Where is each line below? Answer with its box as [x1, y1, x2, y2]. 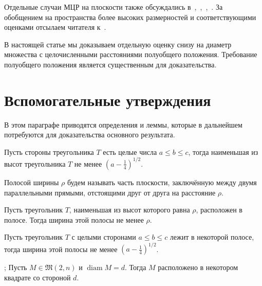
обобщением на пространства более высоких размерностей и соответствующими [4, 11, 256, 22]
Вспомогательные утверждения [4, 89, 211, 110]
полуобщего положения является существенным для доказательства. [4, 59, 217, 69]
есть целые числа [103, 146, 157, 157]
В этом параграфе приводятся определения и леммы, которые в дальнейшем [4, 119, 242, 130]
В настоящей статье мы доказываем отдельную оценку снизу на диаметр [4, 39, 232, 49]
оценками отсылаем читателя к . [4, 22, 106, 32]
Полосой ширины [4, 176, 59, 187]
